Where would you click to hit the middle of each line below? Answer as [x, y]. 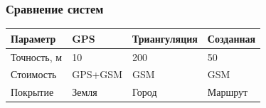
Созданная [232, 38]
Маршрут [228, 92]
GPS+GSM [97, 74]
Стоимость [34, 74]
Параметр [33, 38]
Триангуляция [165, 38]
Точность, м [37, 56]
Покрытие [32, 92]
